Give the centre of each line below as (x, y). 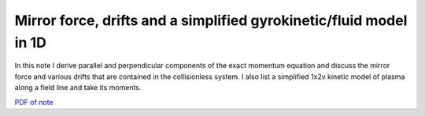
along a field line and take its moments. (78, 88)
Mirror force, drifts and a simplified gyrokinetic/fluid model (211, 20)
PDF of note (34, 102)
